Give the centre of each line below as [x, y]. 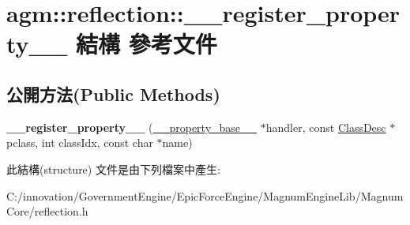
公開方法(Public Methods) [113, 94]
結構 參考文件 [147, 44]
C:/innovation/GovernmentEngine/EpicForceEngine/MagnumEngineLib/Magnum [205, 195]
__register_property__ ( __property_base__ [132, 127]
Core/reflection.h [47, 211]
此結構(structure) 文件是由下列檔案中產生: [113, 169]
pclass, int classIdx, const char [80, 142]
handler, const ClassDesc [326, 127]
